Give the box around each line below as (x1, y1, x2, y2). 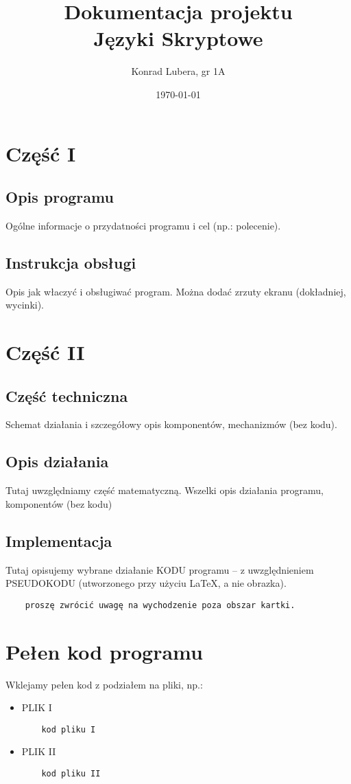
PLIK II (21, 744, 56, 759)
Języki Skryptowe (93, 24, 263, 52)
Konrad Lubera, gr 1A (131, 64, 226, 78)
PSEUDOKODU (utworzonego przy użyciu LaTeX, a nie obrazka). (5, 576, 287, 590)
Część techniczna (5, 385, 128, 406)
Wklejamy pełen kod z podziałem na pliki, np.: (5, 677, 203, 691)
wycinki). (5, 298, 45, 312)
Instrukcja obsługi (5, 251, 136, 273)
